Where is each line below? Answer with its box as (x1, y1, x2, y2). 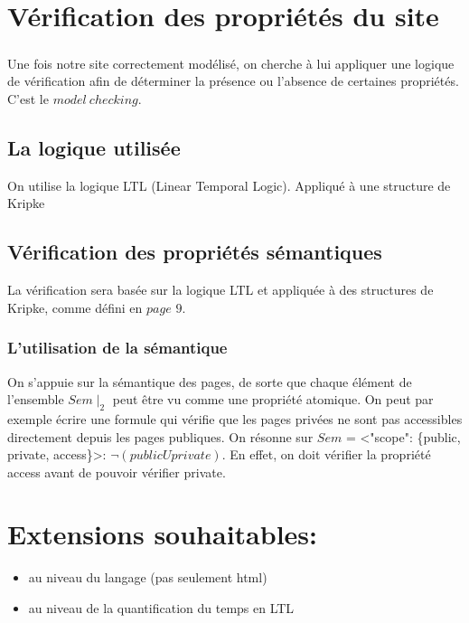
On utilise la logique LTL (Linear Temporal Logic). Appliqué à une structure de (7, 175, 451, 194)
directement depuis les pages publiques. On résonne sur (7, 427, 314, 446)
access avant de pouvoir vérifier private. (7, 462, 226, 481)
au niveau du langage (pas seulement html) (28, 568, 267, 587)
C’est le (7, 89, 49, 108)
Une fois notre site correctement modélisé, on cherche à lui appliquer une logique (7, 53, 455, 72)
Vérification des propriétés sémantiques (7, 238, 382, 266)
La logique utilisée (7, 133, 181, 161)
